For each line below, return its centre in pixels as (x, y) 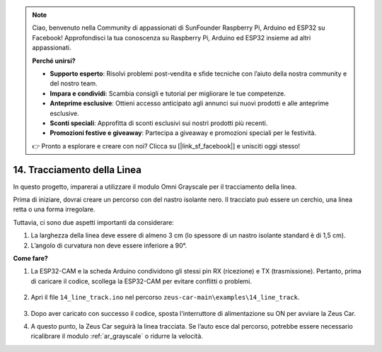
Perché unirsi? (54, 61)
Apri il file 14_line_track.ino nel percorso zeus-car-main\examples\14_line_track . (165, 298)
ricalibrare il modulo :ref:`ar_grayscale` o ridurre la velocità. (117, 336)
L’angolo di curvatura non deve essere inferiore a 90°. (109, 245)
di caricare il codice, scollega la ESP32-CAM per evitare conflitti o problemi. (141, 281)
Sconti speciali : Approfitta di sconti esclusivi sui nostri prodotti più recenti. (159, 123)
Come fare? (31, 258)
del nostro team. (74, 83)
